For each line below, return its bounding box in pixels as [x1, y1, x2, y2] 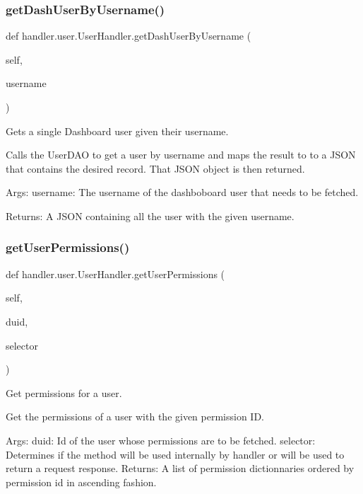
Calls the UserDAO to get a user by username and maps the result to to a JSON [6, 147, 356, 162]
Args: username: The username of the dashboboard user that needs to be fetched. [6, 185, 359, 200]
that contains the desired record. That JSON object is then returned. [6, 161, 305, 176]
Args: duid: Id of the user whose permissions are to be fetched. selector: [6, 432, 316, 447]
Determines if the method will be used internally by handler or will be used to [6, 447, 345, 461]
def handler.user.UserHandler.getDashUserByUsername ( [6, 28, 251, 43]
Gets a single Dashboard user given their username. [6, 123, 229, 138]
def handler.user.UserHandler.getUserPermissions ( [6, 266, 225, 281]
